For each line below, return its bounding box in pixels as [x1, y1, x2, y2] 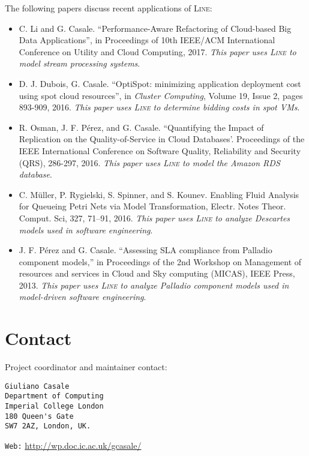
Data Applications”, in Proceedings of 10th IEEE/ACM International [19, 34, 275, 46]
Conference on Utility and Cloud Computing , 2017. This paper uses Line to [19, 45, 296, 58]
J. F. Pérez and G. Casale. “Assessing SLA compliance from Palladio [19, 244, 272, 256]
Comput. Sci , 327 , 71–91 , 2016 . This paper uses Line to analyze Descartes [19, 211, 290, 224]
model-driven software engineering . [19, 290, 146, 303]
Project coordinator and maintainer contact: [5, 361, 167, 373]
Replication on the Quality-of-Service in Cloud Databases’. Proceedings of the [19, 133, 305, 145]
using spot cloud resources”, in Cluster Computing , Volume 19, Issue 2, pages [19, 89, 303, 101]
